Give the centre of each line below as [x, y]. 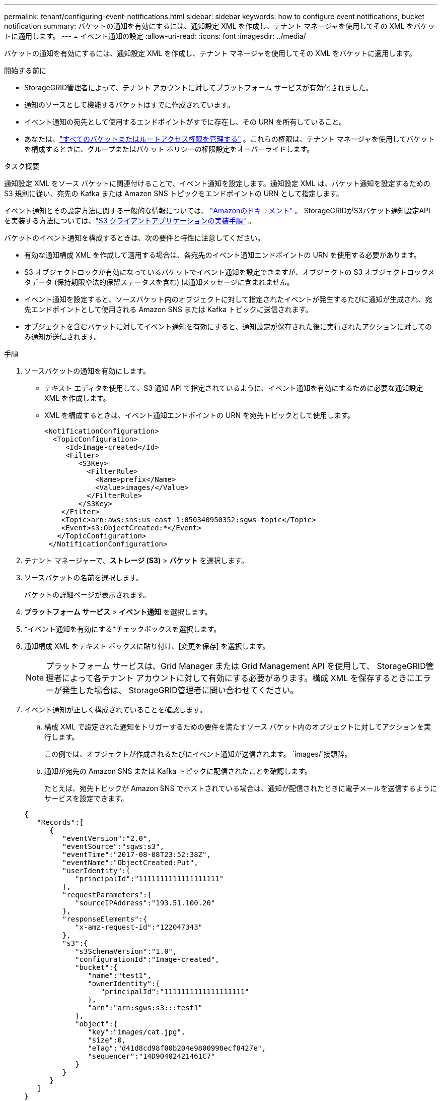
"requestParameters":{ [107, 895]
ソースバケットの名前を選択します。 [84, 577]
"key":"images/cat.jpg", [137, 1032]
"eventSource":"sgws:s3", [113, 846]
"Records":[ [60, 822]
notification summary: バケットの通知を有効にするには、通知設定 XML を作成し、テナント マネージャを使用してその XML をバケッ [219, 26]
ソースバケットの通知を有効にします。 [87, 371]
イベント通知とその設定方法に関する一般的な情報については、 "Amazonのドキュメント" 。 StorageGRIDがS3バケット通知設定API [217, 210]
